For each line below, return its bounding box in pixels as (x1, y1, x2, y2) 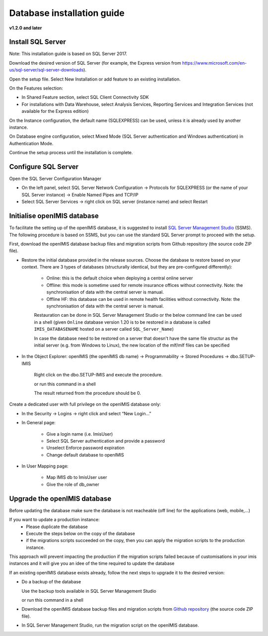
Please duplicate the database (26, 524, 88, 530)
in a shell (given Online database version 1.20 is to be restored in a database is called (34, 319, 210, 325)
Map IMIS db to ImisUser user (46, 474, 108, 480)
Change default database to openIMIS (46, 452, 124, 457)
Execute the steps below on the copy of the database (26, 530, 135, 537)
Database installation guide (9, 7, 125, 18)
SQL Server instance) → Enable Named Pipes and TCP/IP (21, 191, 138, 197)
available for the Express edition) (21, 108, 89, 114)
